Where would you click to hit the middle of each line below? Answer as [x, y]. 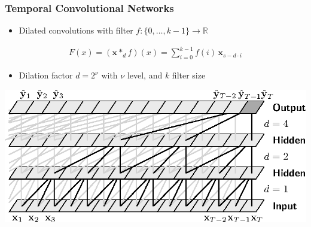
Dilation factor [46, 75]
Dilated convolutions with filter [76, 30]
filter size [189, 75]
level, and [145, 75]
